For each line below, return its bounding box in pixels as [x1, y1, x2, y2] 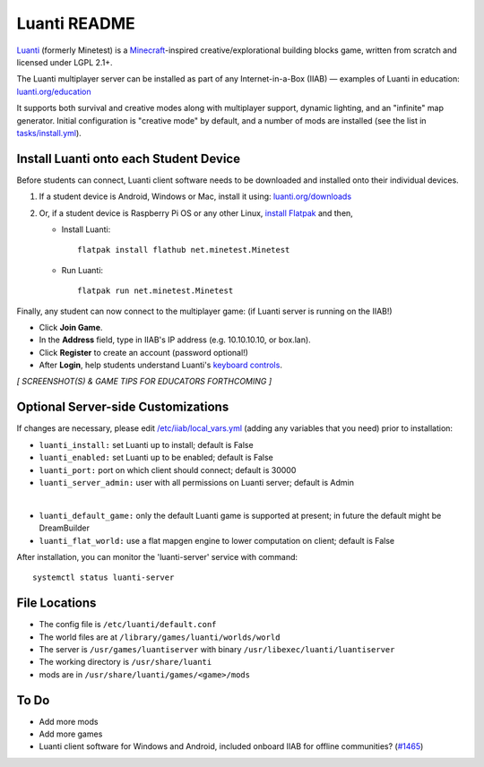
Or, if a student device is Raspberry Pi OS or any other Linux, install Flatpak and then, [39, 207, 353, 219]
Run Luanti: [61, 264, 103, 275]
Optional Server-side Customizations [16, 400, 229, 415]
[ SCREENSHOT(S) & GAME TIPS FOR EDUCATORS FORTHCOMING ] [16, 376, 272, 387]
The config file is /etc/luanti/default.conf [39, 619, 217, 630]
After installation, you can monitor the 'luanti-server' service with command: [16, 551, 298, 562]
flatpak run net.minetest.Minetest [77, 286, 234, 296]
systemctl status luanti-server [32, 573, 175, 582]
